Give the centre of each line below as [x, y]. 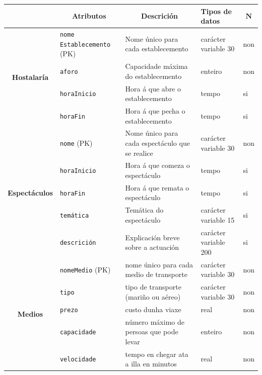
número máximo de [155, 321]
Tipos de [216, 11]
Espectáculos [30, 192]
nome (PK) [76, 143]
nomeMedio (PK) [85, 269]
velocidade [78, 360]
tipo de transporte [153, 287]
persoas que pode [152, 332]
